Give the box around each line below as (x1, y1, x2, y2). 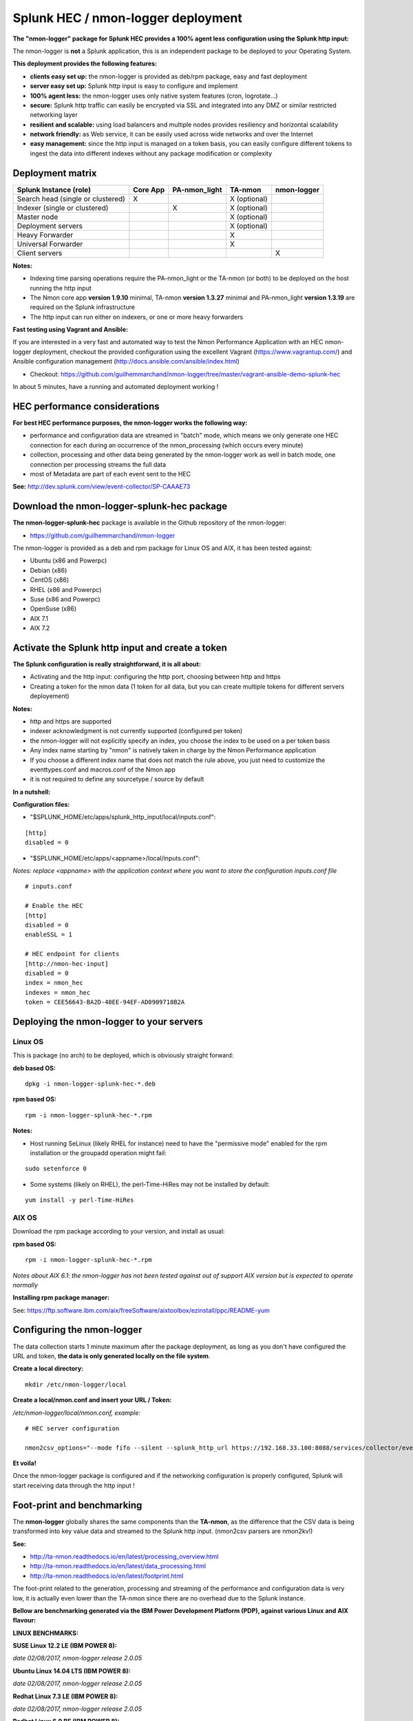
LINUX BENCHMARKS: (12, 1629, 79, 1637)
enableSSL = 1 (25, 931, 72, 939)
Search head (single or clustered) (17, 193, 125, 203)
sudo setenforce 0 (25, 1165, 87, 1173)
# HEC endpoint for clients (25, 950, 120, 958)
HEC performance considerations (12, 400, 160, 412)
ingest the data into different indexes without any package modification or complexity (30, 149, 273, 158)
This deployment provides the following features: (12, 59, 158, 68)
